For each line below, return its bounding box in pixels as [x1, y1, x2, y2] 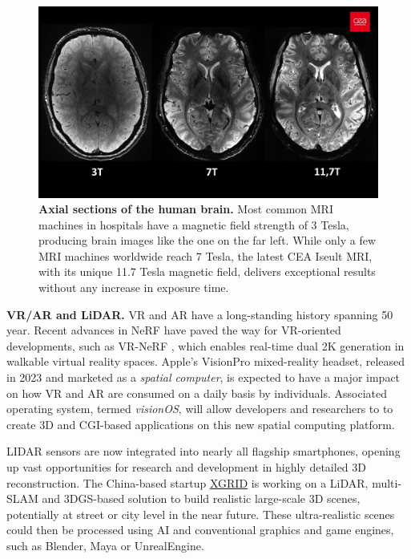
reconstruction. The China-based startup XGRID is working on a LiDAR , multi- [6, 474, 402, 491]
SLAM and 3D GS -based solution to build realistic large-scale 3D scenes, [6, 490, 361, 507]
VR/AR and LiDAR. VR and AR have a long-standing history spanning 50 [6, 306, 393, 322]
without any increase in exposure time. [38, 279, 229, 296]
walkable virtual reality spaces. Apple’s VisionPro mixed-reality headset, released [6, 353, 405, 370]
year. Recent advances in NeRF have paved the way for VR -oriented [6, 322, 341, 338]
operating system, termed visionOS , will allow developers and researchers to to [6, 400, 393, 417]
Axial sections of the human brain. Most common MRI [38, 201, 333, 217]
